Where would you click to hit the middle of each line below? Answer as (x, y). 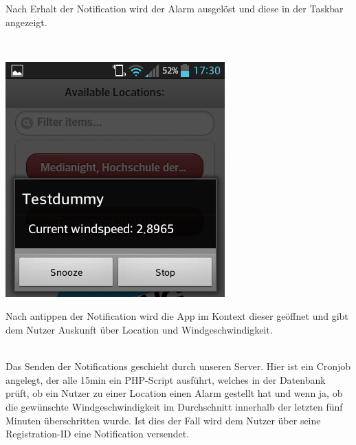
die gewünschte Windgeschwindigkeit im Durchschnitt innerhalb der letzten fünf (174, 406)
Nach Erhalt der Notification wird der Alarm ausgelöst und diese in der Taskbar (175, 8)
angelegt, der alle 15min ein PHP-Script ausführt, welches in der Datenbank (166, 379)
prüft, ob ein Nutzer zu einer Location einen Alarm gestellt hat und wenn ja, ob (174, 393)
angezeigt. (26, 22)
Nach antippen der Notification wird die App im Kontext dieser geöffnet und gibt (177, 316)
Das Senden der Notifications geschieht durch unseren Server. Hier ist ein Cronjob (178, 366)
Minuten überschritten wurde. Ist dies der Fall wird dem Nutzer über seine (163, 420)
